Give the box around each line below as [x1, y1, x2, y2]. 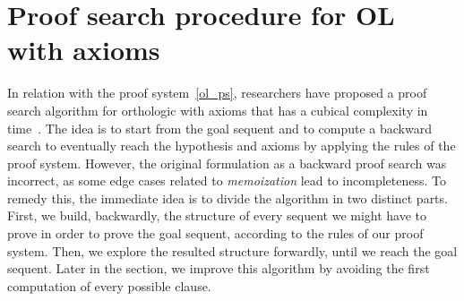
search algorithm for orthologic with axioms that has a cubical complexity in [7, 100, 428, 119]
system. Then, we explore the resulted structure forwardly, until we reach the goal [7, 241, 458, 260]
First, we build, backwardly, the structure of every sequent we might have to [7, 206, 427, 225]
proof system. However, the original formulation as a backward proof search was [7, 153, 447, 172]
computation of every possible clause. [7, 276, 211, 295]
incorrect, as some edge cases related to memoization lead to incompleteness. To [7, 171, 446, 190]
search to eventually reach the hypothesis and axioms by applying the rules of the [7, 136, 456, 155]
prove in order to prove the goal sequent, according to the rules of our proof [7, 224, 424, 243]
